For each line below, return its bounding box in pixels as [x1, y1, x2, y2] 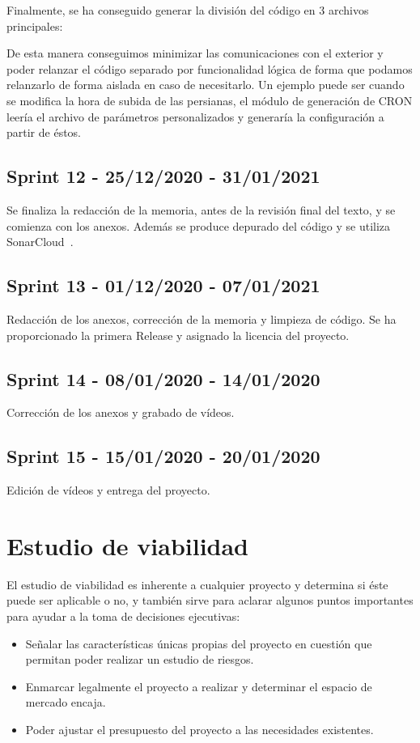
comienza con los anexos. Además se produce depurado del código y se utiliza [6, 217, 391, 234]
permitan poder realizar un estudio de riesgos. [25, 651, 254, 668]
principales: [6, 17, 63, 34]
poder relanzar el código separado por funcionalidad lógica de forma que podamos [6, 60, 413, 77]
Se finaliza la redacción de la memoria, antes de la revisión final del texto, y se [6, 201, 396, 218]
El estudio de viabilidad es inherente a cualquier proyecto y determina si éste [6, 575, 388, 592]
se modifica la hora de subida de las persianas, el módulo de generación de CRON [6, 91, 413, 108]
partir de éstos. [6, 124, 82, 141]
